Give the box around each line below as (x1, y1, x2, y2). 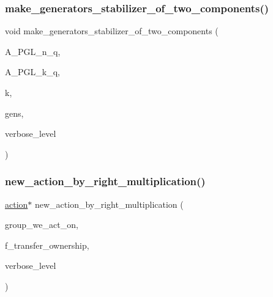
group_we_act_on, (5, 218, 78, 231)
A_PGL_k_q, (5, 65, 60, 78)
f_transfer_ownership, (5, 238, 89, 251)
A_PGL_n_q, (5, 45, 61, 57)
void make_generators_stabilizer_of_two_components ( (5, 24, 219, 37)
